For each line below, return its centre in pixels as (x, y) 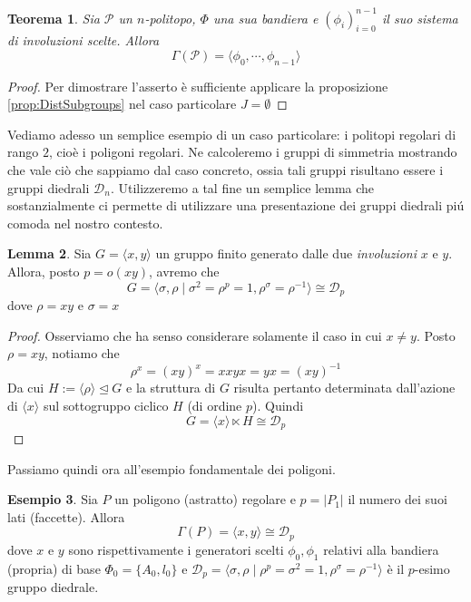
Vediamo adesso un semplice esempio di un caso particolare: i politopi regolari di (232, 134)
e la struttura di (171, 388)
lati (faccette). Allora (66, 516)
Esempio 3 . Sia (53, 499)
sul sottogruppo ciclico (106, 406)
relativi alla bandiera (381, 549)
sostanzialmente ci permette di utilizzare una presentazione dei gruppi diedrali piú (236, 205)
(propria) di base (54, 568)
